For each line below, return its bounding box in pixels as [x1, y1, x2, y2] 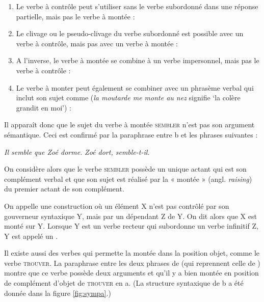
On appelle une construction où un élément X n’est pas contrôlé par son [4, 200, 229, 211]
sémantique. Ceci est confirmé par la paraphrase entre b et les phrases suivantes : [4, 129, 258, 140]
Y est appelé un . [4, 230, 58, 241]
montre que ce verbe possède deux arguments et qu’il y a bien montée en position [4, 267, 259, 278]
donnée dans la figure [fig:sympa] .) [4, 287, 111, 298]
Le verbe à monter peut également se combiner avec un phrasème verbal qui [16, 82, 254, 93]
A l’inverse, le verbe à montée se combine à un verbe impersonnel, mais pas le [16, 55, 259, 66]
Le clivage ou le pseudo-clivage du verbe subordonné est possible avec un [16, 28, 244, 39]
